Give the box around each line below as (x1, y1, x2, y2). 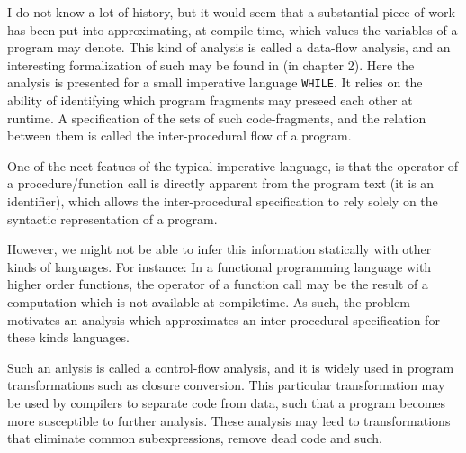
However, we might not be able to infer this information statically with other (7, 240, 432, 258)
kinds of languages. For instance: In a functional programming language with (7, 257, 432, 276)
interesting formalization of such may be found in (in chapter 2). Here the (7, 55, 415, 74)
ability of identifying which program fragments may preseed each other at (7, 91, 413, 110)
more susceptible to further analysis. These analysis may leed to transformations (7, 411, 451, 430)
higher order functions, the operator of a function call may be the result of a (7, 275, 428, 294)
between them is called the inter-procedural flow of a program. (7, 126, 352, 145)
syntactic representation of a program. (7, 209, 218, 228)
